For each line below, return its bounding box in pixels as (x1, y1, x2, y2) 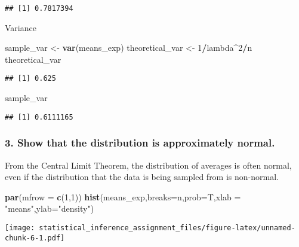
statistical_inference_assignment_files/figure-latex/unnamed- (39, 223, 295, 232)
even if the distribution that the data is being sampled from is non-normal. (5, 170, 279, 183)
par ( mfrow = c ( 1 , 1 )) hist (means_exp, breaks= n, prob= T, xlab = (5, 190, 241, 203)
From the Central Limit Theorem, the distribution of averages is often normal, (5, 158, 292, 171)
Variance (5, 21, 36, 33)
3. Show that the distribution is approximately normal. (5, 135, 275, 150)
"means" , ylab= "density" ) (5, 202, 94, 215)
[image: (5, 223, 35, 232)
